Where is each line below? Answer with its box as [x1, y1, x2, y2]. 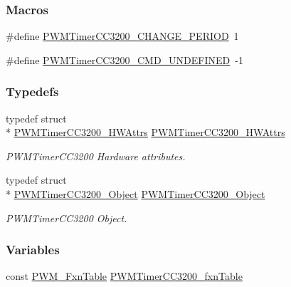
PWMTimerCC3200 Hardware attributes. [6, 148, 186, 163]
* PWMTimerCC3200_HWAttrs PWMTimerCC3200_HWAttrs [6, 125, 285, 140]
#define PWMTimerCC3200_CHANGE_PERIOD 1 [6, 28, 239, 43]
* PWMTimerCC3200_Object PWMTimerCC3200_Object [6, 187, 265, 201]
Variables [6, 241, 60, 259]
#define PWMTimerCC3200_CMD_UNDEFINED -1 [6, 52, 243, 67]
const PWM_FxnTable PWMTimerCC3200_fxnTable [6, 268, 243, 283]
